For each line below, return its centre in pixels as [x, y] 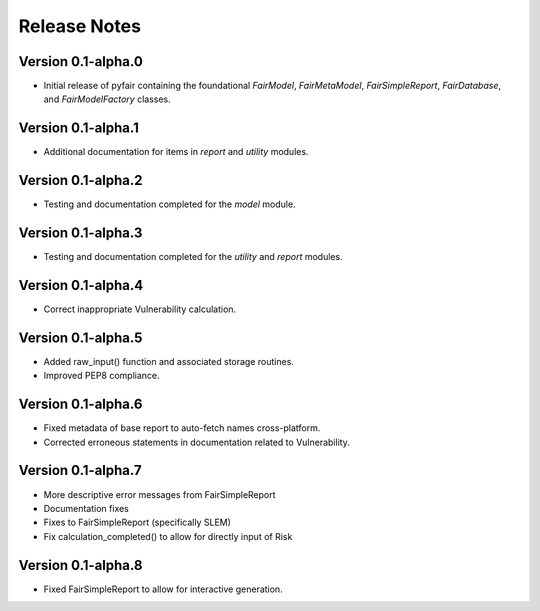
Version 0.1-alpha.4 [81, 285]
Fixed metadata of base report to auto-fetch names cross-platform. [182, 428]
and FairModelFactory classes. [107, 99]
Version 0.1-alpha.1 [78, 128]
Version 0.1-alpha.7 [80, 470]
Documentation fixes [86, 508]
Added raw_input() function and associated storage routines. [169, 361]
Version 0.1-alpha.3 [80, 233]
